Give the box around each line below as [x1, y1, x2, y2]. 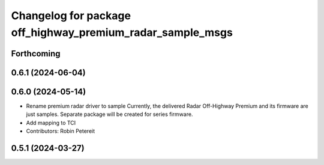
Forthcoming [11, 48, 61, 59]
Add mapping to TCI [26, 119, 76, 126]
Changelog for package [11, 9, 131, 22]
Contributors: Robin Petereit [26, 127, 95, 135]
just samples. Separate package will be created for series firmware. [26, 111, 193, 118]
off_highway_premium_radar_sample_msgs [11, 26, 233, 39]
